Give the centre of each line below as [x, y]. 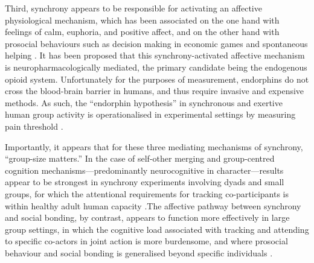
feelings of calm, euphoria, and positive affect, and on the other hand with [142, 32]
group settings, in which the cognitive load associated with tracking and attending [157, 229]
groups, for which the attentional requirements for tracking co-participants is [147, 193]
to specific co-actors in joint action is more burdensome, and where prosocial [146, 241]
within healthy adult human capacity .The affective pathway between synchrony [153, 205]
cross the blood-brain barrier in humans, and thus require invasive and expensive [155, 91]
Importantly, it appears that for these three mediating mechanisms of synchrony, [154, 146]
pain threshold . [34, 126]
